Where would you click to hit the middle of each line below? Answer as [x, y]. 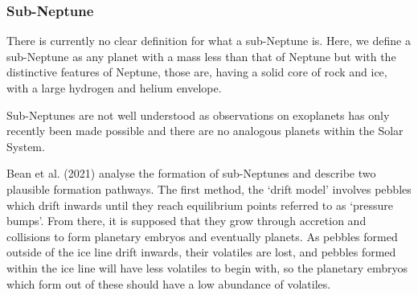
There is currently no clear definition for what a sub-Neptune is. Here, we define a [209, 41]
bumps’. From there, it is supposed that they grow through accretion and [186, 221]
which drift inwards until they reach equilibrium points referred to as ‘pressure [200, 205]
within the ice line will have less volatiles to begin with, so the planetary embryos [207, 267]
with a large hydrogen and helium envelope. [114, 88]
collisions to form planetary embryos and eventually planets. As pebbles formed [202, 236]
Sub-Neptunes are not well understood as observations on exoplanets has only [198, 115]
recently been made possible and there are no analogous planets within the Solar [205, 131]
